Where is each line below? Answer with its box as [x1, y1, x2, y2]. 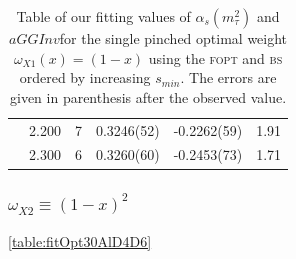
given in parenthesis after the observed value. [9, 86, 287, 107]
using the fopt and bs [148, 47, 283, 68]
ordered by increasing [19, 67, 151, 88]
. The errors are [180, 67, 277, 88]
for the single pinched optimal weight [59, 28, 288, 48]
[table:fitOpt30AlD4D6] [8, 230, 152, 251]
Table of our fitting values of [16, 6, 191, 26]
